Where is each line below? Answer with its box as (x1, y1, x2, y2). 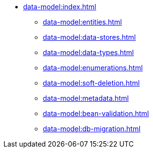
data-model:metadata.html (43, 94, 129, 102)
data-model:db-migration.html (43, 124, 141, 133)
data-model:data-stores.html (43, 33, 136, 41)
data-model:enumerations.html (43, 63, 143, 72)
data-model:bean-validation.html (43, 109, 149, 118)
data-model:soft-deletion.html (43, 79, 140, 87)
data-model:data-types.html (43, 48, 134, 57)
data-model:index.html (23, 2, 96, 11)
